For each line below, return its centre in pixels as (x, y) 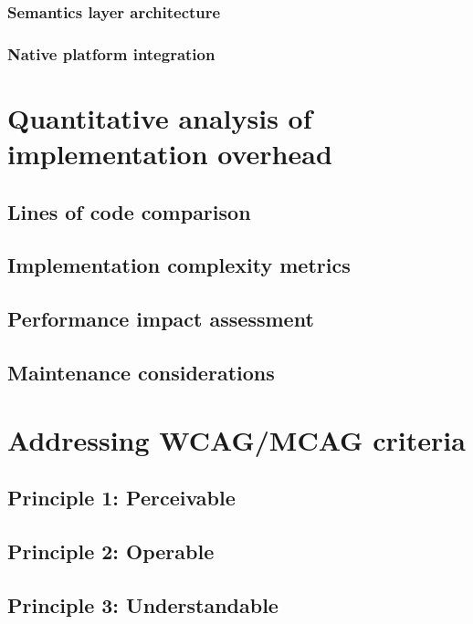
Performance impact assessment (161, 319)
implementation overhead (170, 154)
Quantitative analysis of (160, 117)
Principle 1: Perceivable (121, 498)
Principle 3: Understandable (143, 604)
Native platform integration (111, 53)
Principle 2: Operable (111, 551)
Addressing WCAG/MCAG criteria (236, 439)
